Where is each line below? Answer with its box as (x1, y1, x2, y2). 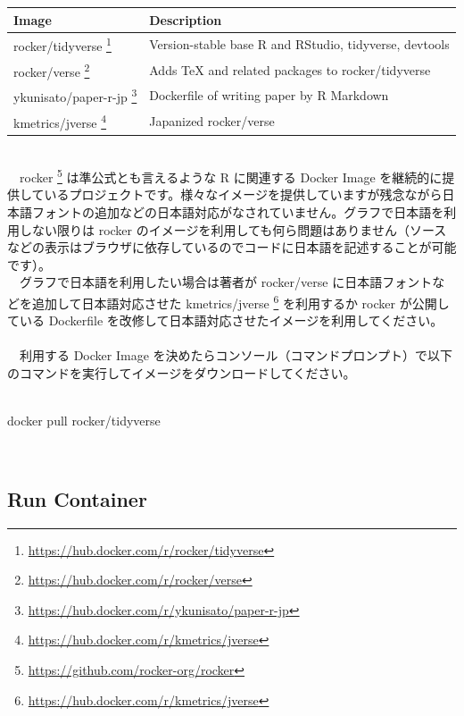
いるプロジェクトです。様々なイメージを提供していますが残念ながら (44, 185, 443, 204)
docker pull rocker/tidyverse (7, 411, 161, 430)
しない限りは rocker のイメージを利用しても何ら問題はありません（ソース (19, 220, 447, 239)
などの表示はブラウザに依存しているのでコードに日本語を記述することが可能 (7, 238, 457, 257)
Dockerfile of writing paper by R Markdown (149, 86, 389, 105)
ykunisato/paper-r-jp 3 (13, 85, 137, 105)
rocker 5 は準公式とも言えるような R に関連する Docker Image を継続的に (19, 165, 443, 186)
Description (149, 10, 222, 29)
